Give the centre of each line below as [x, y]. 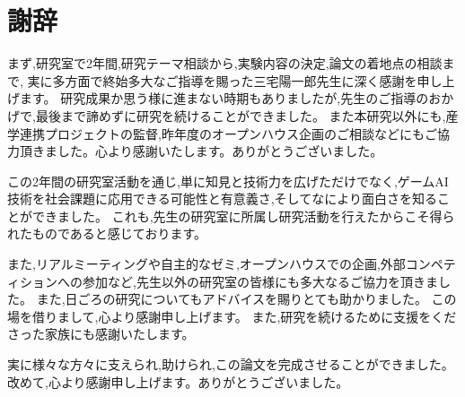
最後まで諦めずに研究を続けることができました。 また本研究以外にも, [241, 115]
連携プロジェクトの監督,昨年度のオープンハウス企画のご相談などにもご [228, 133]
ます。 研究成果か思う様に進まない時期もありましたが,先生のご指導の [224, 98]
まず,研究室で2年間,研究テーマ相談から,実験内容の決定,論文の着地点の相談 [225, 63]
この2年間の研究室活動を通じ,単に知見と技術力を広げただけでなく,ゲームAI [228, 181]
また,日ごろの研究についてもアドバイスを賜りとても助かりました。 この [246, 299]
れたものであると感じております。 [107, 233]
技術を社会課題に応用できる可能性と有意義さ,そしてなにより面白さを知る [222, 198]
